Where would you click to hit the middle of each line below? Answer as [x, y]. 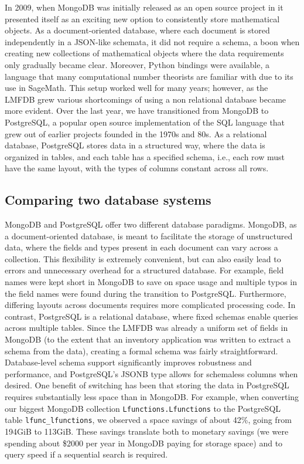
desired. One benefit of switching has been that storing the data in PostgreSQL [147, 385]
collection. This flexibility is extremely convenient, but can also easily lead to [143, 258]
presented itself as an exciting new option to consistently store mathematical [142, 18]
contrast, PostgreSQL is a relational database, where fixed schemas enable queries [151, 316]
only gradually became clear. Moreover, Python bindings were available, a [137, 64]
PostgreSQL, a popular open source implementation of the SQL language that [145, 122]
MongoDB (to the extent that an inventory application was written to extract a [148, 339]
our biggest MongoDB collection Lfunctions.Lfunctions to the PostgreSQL [143, 408]
